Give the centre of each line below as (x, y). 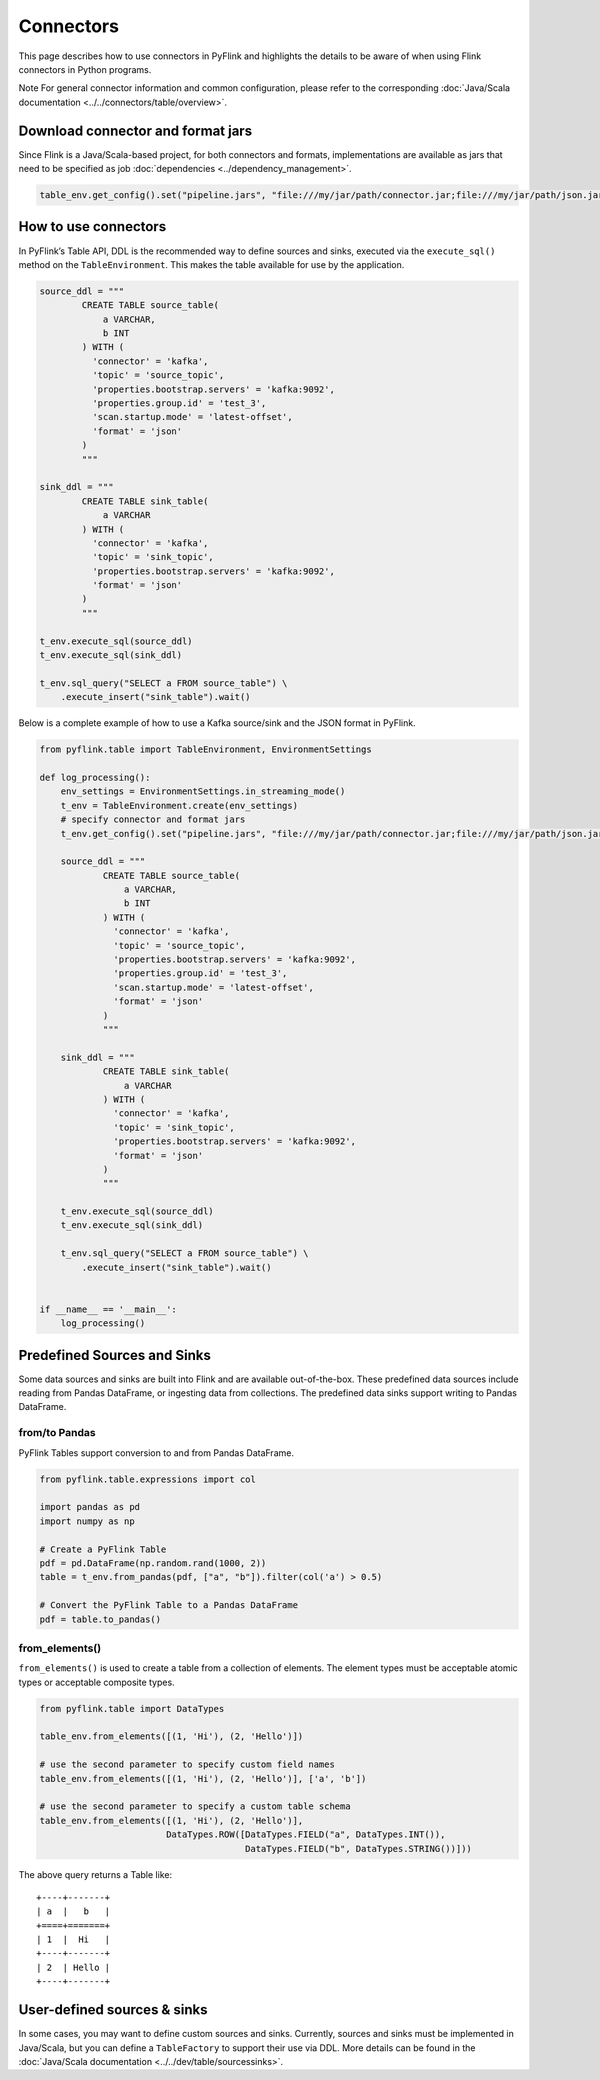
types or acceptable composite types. (96, 1682)
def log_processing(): (95, 777)
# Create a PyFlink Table (103, 1549)
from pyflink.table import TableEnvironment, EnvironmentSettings (205, 749)
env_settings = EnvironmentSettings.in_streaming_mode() (203, 791)
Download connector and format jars (135, 130)
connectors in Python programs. (85, 69)
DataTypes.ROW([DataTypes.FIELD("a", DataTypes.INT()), (305, 1834)
